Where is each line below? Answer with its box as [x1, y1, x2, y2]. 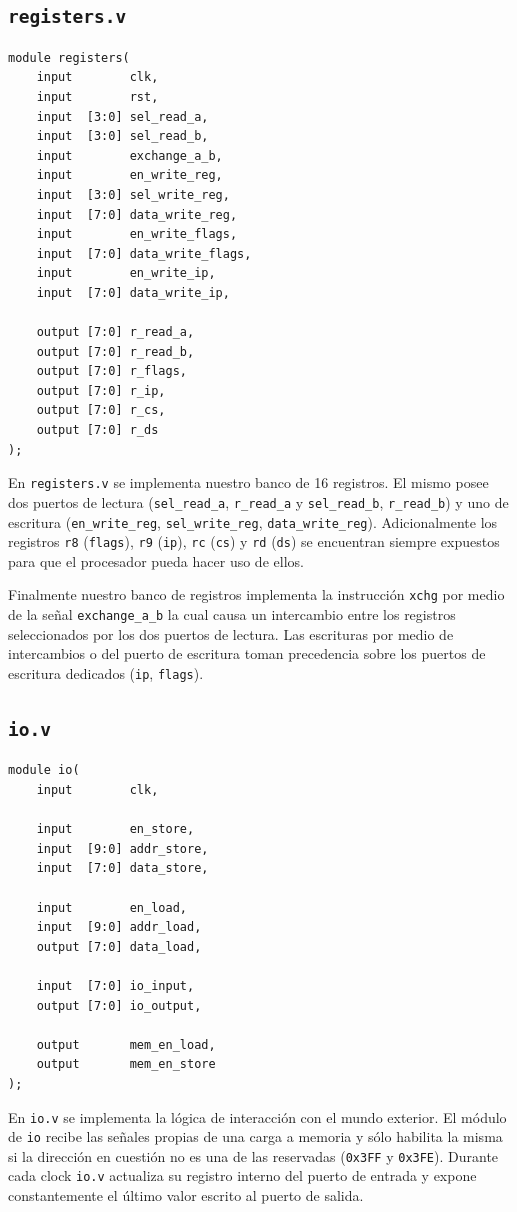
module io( [8, 763, 80, 778]
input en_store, [36, 822, 195, 837]
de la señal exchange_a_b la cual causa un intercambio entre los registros [8, 604, 456, 625]
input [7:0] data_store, [36, 861, 209, 876]
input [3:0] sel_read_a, [36, 109, 209, 124]
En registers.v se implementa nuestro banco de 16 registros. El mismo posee [8, 472, 489, 493]
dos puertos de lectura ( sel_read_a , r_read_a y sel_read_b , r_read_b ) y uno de [8, 491, 509, 512]
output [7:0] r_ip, [36, 383, 166, 398]
